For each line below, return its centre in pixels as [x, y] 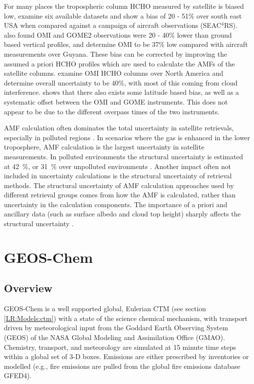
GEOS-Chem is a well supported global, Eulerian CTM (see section [105, 309]
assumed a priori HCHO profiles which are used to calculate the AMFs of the [119, 63]
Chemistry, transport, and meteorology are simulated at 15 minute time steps [120, 347]
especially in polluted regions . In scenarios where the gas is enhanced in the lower [127, 137]
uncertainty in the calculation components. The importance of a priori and [116, 204]
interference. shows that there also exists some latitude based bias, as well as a [122, 92]
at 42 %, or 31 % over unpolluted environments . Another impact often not [117, 166]
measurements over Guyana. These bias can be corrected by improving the [116, 53]
